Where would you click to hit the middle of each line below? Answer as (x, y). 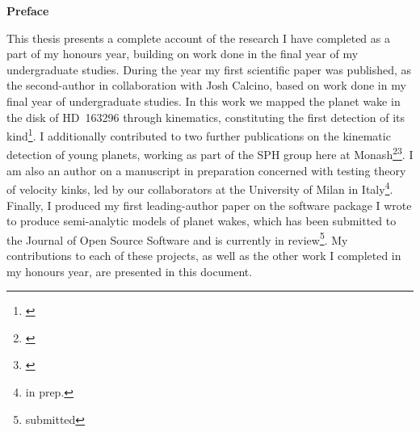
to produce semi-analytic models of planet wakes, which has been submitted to (202, 221)
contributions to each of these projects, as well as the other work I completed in (204, 255)
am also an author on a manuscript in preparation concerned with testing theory (206, 170)
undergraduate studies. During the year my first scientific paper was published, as (209, 69)
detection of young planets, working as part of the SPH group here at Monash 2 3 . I (210, 153)
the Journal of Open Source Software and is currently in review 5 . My (177, 238)
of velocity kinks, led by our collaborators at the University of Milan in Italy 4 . (200, 188)
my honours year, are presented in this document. (130, 271)
